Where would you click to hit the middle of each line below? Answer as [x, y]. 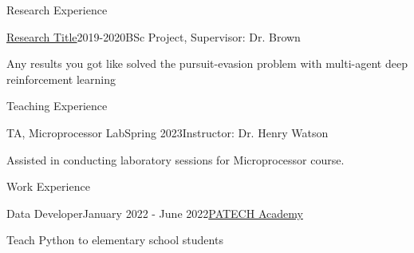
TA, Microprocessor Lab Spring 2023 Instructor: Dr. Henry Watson [168, 132]
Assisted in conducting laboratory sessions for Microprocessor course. [175, 159]
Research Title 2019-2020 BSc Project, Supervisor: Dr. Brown [154, 36]
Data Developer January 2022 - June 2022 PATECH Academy [155, 213]
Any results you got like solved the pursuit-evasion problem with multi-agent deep [207, 63]
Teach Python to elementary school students [115, 240]
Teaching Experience [57, 106]
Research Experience [57, 10]
